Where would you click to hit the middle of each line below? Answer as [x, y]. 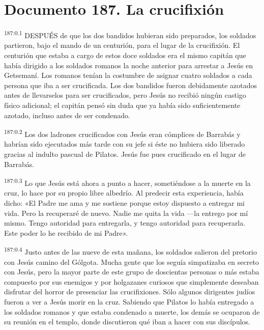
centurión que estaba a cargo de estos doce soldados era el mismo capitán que [125, 55]
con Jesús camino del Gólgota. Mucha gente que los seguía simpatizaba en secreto [131, 262]
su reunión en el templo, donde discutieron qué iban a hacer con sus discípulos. [127, 322]
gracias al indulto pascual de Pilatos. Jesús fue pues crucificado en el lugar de [125, 154]
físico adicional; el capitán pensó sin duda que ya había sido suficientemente [122, 105]
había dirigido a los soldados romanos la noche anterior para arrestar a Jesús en [129, 65]
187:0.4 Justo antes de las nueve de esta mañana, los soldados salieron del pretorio [130, 251]
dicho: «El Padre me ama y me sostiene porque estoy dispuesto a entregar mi [124, 203]
